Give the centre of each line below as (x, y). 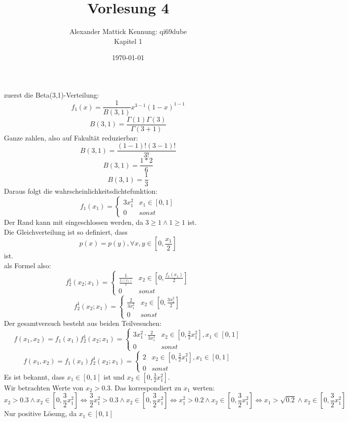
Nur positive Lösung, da (40, 413)
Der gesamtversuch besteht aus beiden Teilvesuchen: (83, 323)
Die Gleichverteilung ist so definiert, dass (66, 231)
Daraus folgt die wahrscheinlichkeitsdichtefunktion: (81, 191)
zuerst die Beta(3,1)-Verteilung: (52, 94)
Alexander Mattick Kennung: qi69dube (128, 31)
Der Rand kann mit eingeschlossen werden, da (74, 222)
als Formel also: (28, 265)
